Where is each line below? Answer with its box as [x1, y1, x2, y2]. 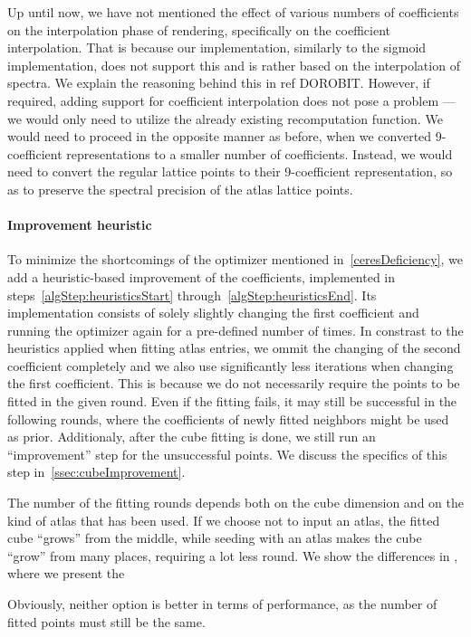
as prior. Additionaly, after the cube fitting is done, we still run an [7, 427, 376, 446]
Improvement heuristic [7, 215, 152, 234]
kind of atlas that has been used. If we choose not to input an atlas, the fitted [7, 510, 440, 529]
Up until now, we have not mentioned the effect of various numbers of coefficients [7, 3, 459, 21]
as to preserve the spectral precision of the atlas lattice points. [7, 179, 353, 198]
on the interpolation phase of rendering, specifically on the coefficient [7, 20, 391, 39]
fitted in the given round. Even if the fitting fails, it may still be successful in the [7, 392, 457, 411]
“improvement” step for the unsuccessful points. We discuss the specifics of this [7, 444, 447, 463]
